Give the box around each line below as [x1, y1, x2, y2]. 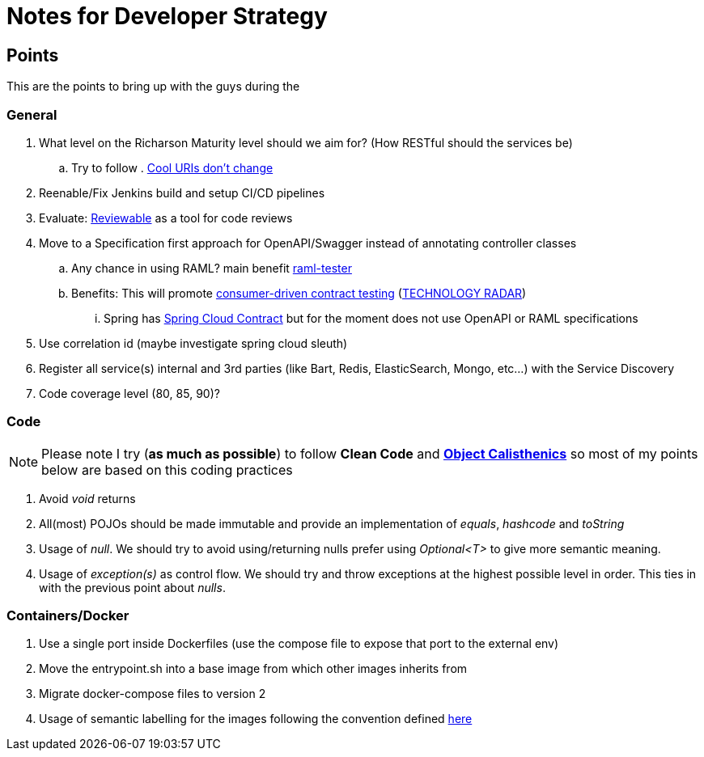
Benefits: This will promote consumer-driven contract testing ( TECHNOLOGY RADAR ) [71, 285, 527, 300]
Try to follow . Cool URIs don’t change [71, 160, 274, 175]
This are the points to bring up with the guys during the [6, 79, 300, 94]
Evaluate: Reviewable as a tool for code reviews [39, 210, 293, 225]
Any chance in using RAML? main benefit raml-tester [71, 260, 352, 275]
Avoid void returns [39, 491, 136, 505]
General [6, 106, 57, 123]
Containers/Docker [6, 607, 129, 624]
